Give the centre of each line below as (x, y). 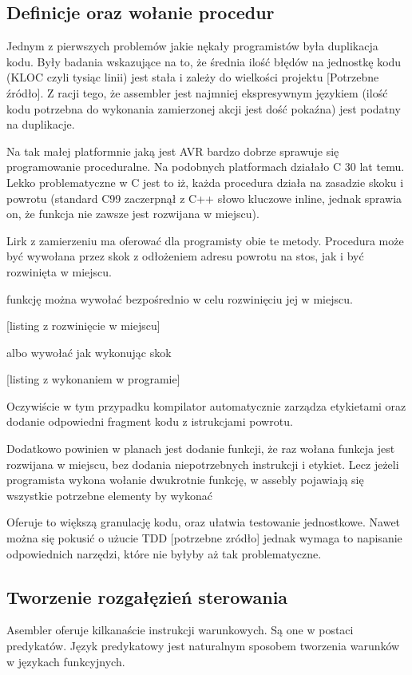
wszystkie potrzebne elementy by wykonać (109, 495)
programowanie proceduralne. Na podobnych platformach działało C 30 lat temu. (206, 167)
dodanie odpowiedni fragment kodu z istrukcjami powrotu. (150, 421)
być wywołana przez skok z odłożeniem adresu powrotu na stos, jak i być (185, 256)
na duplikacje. (41, 124)
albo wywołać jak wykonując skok (89, 352)
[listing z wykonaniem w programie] (93, 379)
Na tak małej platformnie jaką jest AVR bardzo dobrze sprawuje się (173, 151)
